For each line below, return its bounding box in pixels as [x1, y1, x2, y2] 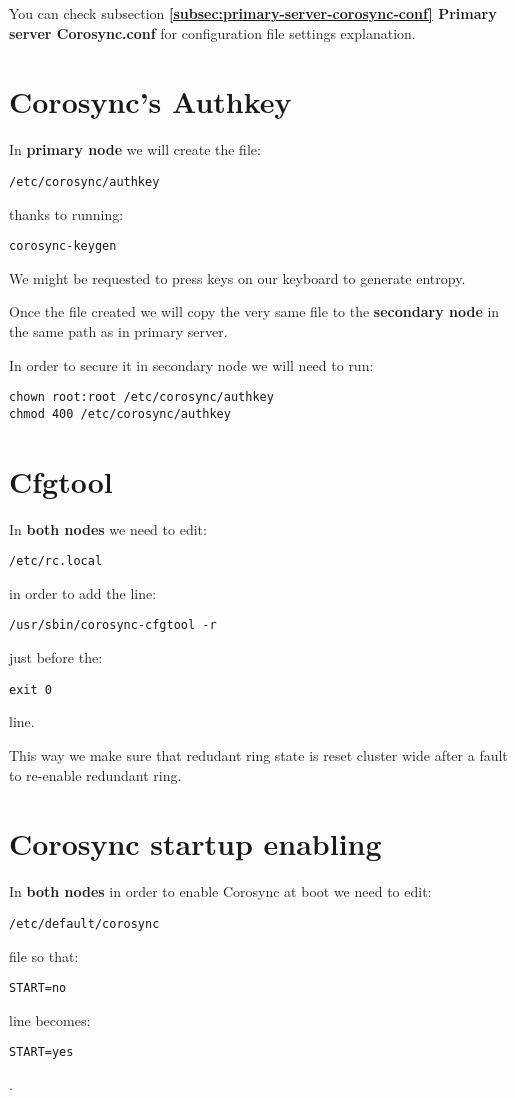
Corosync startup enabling [9, 823, 382, 864]
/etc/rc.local [9, 554, 103, 569]
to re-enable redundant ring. [9, 764, 182, 785]
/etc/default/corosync [9, 916, 160, 931]
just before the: [9, 647, 103, 668]
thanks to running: [9, 203, 124, 224]
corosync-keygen [9, 239, 117, 254]
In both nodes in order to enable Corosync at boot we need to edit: [9, 881, 432, 902]
